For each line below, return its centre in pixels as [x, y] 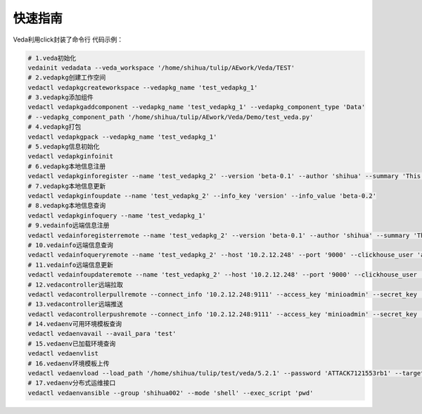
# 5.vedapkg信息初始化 [64, 147]
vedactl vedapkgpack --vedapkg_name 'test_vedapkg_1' [122, 137]
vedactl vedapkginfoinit [71, 156]
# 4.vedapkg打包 [55, 127]
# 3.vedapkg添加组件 [61, 98]
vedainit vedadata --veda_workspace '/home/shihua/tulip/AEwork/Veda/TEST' [161, 68]
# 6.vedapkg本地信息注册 [67, 166]
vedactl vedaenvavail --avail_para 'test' [102, 334]
